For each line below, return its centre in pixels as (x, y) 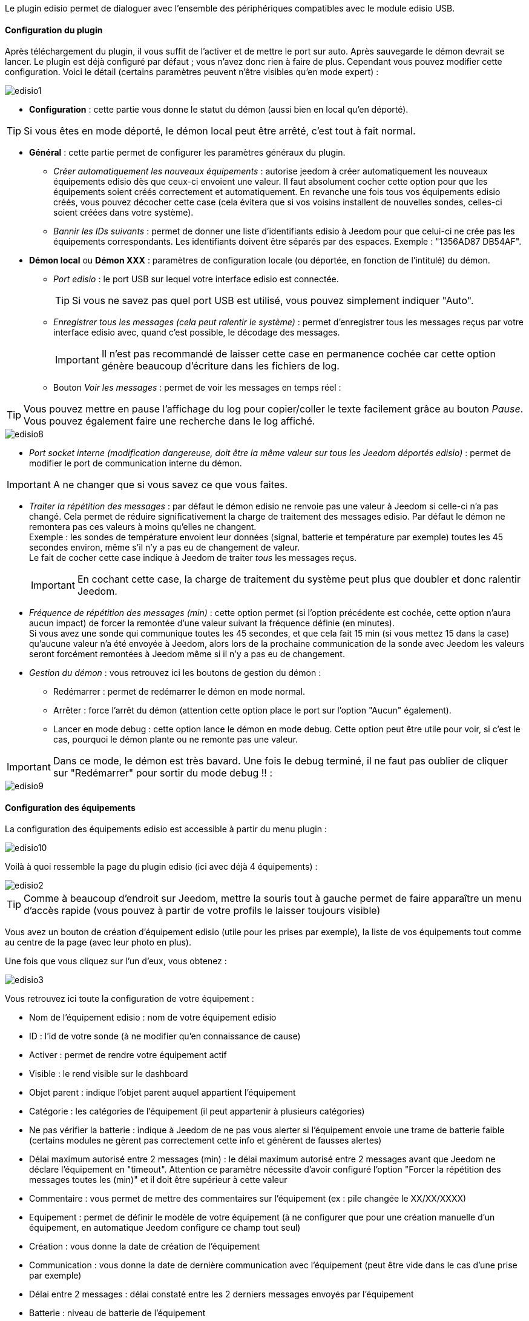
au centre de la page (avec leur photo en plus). (98, 942)
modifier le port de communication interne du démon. (136, 463)
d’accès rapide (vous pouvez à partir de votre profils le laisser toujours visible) (202, 911)
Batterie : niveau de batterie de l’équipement (117, 1313)
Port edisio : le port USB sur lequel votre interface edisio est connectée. (196, 279)
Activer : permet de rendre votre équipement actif (128, 1055)
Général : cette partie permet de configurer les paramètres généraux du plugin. (187, 153)
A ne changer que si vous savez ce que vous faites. (170, 485)
